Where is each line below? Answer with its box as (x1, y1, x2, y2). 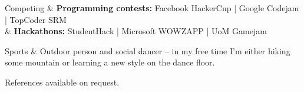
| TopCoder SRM (5, 13, 67, 25)
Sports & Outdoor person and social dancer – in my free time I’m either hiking (5, 44, 290, 57)
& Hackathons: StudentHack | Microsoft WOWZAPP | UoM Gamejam (5, 25, 267, 37)
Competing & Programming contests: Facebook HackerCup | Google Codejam (5, 2, 299, 14)
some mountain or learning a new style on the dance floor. (5, 56, 215, 68)
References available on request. (5, 75, 120, 88)
